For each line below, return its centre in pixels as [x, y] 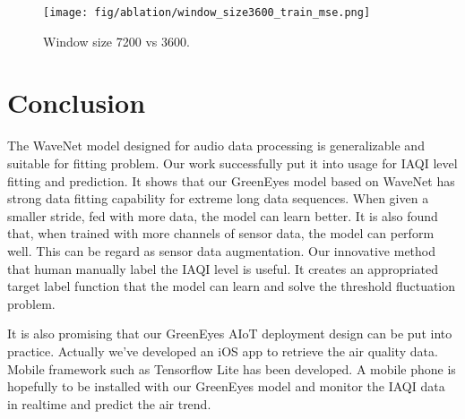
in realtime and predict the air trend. [109, 403]
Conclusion [77, 103]
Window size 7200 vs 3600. [116, 41]
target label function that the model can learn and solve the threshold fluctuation [232, 286]
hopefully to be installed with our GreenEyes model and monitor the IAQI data [226, 386]
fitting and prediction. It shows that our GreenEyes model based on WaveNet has [231, 180]
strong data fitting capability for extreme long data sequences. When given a [218, 198]
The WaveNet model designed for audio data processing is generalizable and [216, 145]
